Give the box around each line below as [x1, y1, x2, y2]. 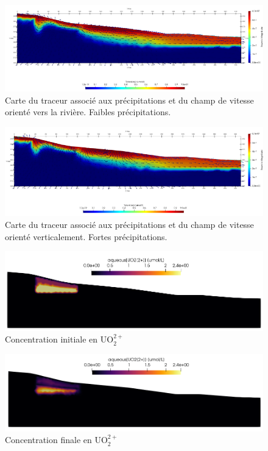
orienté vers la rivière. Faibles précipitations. [5, 105, 171, 118]
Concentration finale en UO [5, 433, 108, 446]
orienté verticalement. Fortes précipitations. [5, 230, 167, 243]
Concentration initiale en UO [5, 333, 114, 346]
